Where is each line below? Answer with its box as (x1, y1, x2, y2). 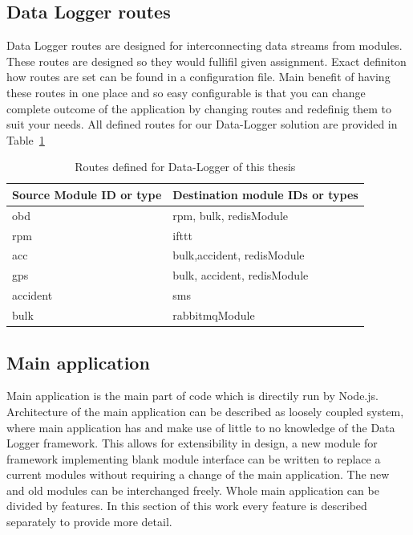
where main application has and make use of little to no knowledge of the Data (6, 419, 395, 435)
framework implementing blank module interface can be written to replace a (6, 450, 381, 467)
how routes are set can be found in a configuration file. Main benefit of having (6, 68, 391, 85)
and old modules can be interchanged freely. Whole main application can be (6, 481, 379, 498)
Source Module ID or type (12, 186, 162, 202)
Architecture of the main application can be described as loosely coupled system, (6, 402, 404, 419)
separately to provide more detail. (6, 513, 172, 530)
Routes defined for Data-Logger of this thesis (75, 158, 296, 175)
